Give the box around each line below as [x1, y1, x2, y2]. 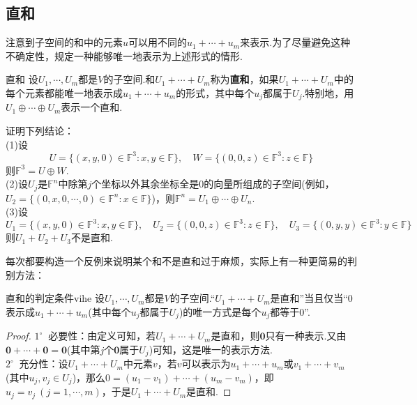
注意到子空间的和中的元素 [6, 35, 123, 49]
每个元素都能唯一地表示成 [6, 85, 123, 100]
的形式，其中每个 [176, 85, 255, 100]
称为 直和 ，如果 [210, 72, 279, 86]
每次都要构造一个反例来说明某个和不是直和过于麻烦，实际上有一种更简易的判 [6, 254, 357, 268]
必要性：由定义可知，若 [48, 328, 156, 343]
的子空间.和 [103, 72, 156, 86]
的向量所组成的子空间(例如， [204, 176, 335, 191]
